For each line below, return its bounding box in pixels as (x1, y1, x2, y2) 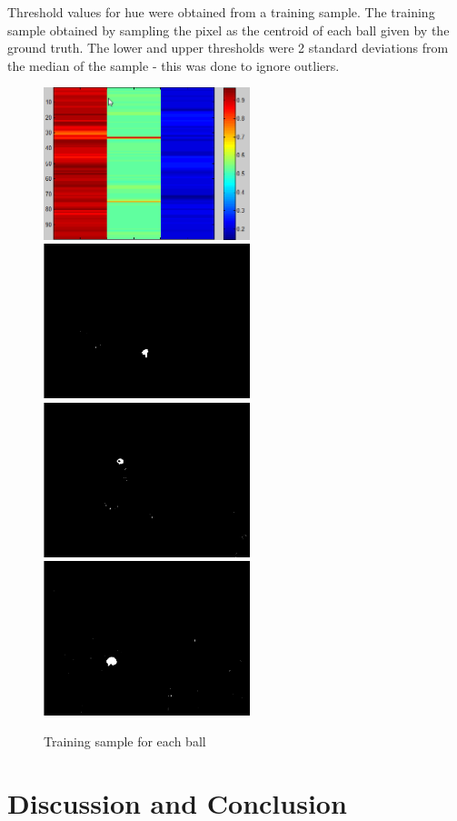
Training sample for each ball (44, 731, 206, 750)
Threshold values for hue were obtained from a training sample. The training (7, 3, 435, 21)
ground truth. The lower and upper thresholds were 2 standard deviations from (7, 38, 449, 57)
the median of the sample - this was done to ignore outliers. (7, 55, 340, 75)
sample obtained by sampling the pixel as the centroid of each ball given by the (7, 20, 450, 39)
